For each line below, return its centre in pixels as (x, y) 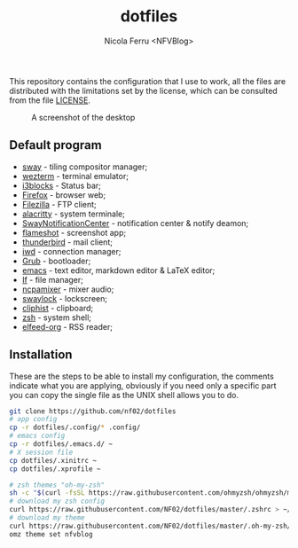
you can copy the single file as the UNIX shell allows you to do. (124, 395)
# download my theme (47, 518)
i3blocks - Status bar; (62, 185)
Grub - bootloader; (56, 261)
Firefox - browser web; (64, 195)
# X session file (41, 452)
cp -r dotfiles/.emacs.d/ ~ (61, 444)
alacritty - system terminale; (74, 214)
